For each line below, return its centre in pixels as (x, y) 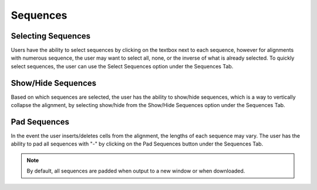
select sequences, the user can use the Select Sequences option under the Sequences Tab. (122, 66)
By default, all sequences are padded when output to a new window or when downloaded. (136, 171)
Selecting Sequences (51, 36)
